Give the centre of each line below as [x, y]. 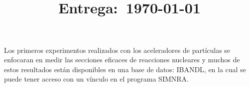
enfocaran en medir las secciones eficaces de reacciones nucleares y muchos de [122, 60]
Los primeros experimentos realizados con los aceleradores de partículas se [117, 50]
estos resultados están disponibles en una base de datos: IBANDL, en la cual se [125, 69]
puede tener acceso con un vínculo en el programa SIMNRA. [96, 79]
